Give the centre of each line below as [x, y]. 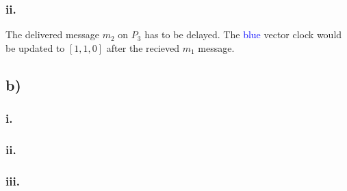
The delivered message [53, 34]
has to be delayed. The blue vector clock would [243, 34]
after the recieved [143, 47]
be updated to [35, 47]
